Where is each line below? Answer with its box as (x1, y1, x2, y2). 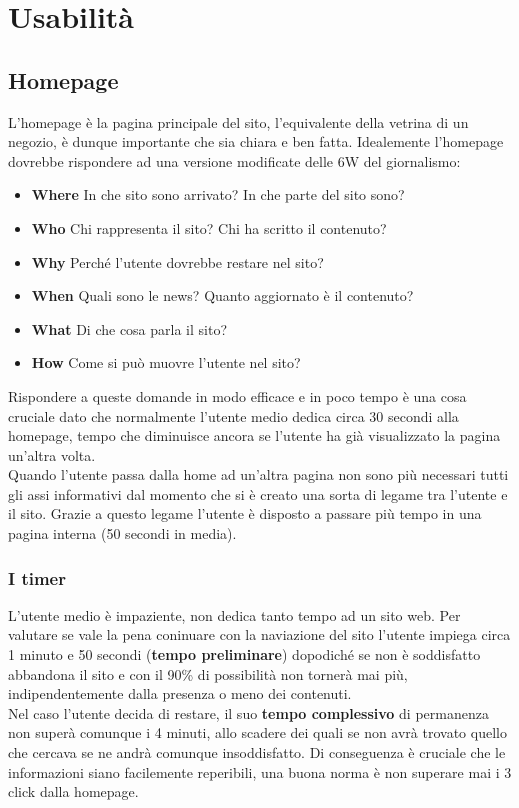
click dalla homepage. (8, 781, 139, 802)
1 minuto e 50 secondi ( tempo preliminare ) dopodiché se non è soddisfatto (8, 644, 481, 665)
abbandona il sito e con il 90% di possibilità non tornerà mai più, (8, 663, 408, 684)
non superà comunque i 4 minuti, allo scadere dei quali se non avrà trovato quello (8, 722, 507, 743)
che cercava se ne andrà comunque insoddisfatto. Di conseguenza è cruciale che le (8, 742, 506, 763)
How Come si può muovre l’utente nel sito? (31, 352, 301, 373)
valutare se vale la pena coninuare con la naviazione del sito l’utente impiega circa (8, 624, 511, 645)
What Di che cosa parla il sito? (31, 318, 228, 339)
